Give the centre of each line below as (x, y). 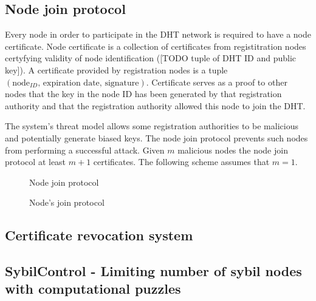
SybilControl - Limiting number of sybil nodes (153, 271)
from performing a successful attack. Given (85, 150)
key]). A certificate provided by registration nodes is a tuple (116, 69)
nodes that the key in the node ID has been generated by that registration (143, 94)
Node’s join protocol (67, 202)
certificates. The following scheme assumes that (181, 162)
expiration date (71, 83)
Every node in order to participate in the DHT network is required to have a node (158, 34)
